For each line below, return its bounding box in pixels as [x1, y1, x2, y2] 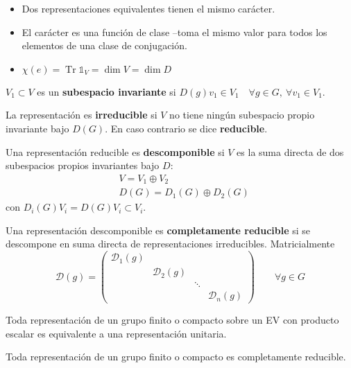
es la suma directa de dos [237, 144, 344, 159]
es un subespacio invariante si [37, 84, 176, 98]
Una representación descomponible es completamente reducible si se [6, 222, 311, 237]
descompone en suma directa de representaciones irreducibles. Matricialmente [6, 236, 335, 251]
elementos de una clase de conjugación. [22, 38, 187, 53]
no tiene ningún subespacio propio [169, 107, 315, 122]
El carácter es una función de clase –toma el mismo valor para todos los [22, 24, 327, 39]
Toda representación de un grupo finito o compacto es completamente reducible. [6, 349, 346, 364]
